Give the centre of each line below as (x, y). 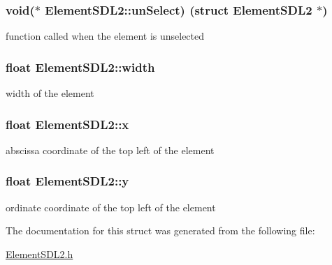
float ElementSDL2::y (67, 181)
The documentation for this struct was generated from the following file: (160, 230)
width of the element (50, 93)
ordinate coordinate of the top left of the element (111, 207)
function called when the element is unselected (105, 36)
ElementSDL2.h (39, 253)
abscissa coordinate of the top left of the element (110, 150)
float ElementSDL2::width (80, 67)
